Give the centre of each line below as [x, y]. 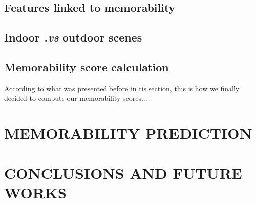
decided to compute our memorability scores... [76, 98]
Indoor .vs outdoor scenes [73, 37]
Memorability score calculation [87, 67]
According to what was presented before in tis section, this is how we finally [122, 88]
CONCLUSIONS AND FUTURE [123, 172]
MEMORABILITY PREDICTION [128, 133]
